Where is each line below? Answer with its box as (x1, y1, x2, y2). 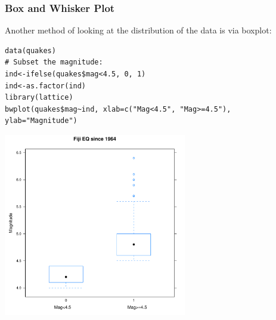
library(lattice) (5, 93, 73, 102)
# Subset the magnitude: (5, 58, 103, 67)
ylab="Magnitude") (5, 116, 77, 125)
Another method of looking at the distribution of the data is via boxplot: (5, 24, 272, 36)
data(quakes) (5, 46, 56, 55)
